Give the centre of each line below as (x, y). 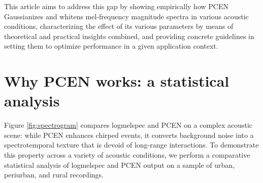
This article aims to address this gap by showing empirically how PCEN (116, 6)
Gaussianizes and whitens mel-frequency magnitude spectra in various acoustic (126, 16)
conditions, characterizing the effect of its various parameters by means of (119, 26)
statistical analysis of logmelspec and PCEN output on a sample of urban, (119, 164)
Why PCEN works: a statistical (117, 81)
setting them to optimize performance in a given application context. (111, 46)
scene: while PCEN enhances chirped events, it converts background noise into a (129, 135)
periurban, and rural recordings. (54, 175)
